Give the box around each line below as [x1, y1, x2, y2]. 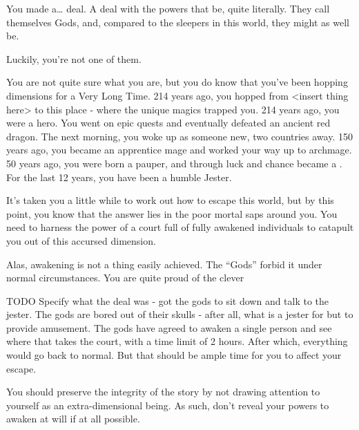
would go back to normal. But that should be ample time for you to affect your [6, 348, 342, 362]
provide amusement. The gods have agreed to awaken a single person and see [6, 320, 332, 335]
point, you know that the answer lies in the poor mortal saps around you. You [6, 206, 338, 221]
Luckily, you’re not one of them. [6, 51, 142, 66]
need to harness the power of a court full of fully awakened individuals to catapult [6, 220, 354, 234]
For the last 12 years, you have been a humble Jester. [6, 169, 232, 184]
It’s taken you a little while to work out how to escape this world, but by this [6, 193, 334, 207]
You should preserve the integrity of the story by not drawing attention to [6, 384, 320, 399]
